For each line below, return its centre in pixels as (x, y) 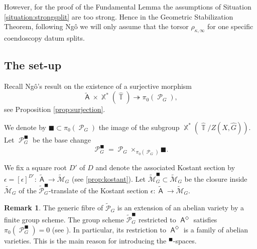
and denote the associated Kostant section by (165, 167)
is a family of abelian (216, 229)
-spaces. (185, 240)
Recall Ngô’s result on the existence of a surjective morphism (98, 86)
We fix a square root (35, 167)
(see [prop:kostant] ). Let (108, 178)
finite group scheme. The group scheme (64, 219)
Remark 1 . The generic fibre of (54, 208)
